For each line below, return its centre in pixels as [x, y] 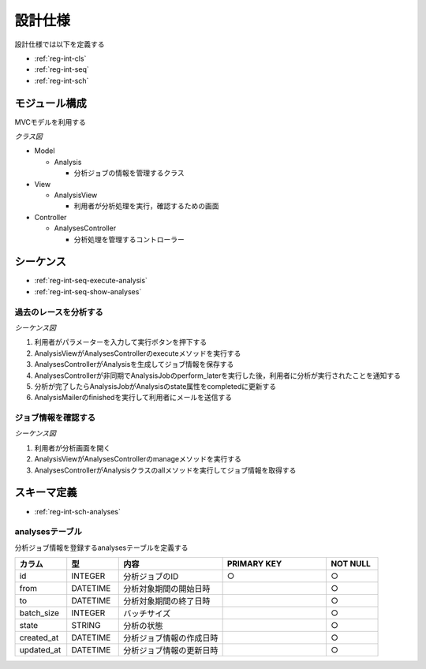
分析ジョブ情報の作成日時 [171, 638]
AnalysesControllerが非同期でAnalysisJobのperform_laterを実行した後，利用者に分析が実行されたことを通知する [218, 376]
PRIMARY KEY [254, 564]
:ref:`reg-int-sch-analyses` [78, 511]
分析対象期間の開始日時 [167, 589]
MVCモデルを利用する [50, 121]
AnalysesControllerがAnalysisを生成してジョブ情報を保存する [134, 364]
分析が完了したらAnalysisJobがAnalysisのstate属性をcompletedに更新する [155, 386]
